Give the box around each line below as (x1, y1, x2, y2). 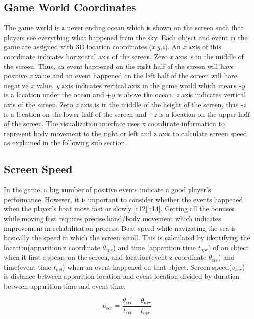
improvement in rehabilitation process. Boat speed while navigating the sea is (4, 223, 236, 233)
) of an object (208, 242, 249, 252)
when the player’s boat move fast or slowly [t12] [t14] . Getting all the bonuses (4, 204, 234, 214)
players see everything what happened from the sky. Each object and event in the (4, 32, 248, 42)
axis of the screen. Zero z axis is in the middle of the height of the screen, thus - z (4, 99, 246, 109)
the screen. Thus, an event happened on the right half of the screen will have (4, 61, 234, 71)
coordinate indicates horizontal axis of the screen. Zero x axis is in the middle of (4, 51, 244, 61)
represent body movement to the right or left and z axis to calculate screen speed (4, 128, 247, 138)
